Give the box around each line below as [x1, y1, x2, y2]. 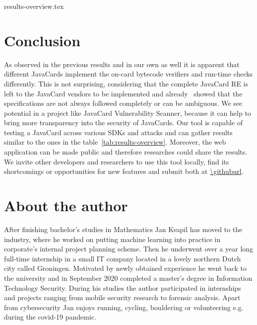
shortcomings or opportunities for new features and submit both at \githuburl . [4, 166, 244, 176]
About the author [4, 195, 128, 216]
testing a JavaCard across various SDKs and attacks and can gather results [4, 127, 233, 137]
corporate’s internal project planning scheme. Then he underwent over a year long [4, 244, 254, 254]
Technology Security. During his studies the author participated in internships [4, 282, 241, 293]
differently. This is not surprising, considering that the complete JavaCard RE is [4, 78, 249, 88]
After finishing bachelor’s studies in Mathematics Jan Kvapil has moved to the [4, 224, 243, 234]
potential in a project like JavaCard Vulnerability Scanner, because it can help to [4, 107, 251, 118]
